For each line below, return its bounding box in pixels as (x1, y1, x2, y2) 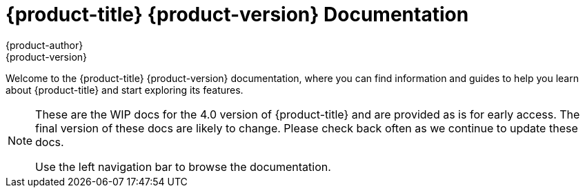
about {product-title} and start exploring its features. (6, 83, 244, 96)
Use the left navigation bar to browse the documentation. (35, 159, 331, 174)
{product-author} (6, 39, 83, 51)
